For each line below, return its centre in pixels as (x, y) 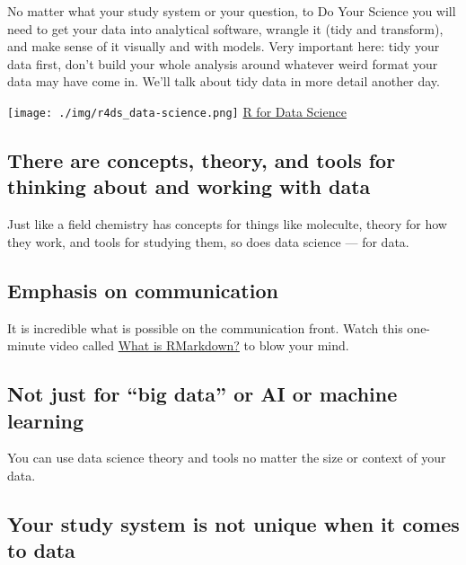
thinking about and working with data (189, 186)
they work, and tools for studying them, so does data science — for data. (208, 241)
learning (46, 420)
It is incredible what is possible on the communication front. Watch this (205, 327)
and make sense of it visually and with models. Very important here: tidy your (224, 46)
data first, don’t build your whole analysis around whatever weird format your (223, 63)
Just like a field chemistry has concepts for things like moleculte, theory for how (227, 224)
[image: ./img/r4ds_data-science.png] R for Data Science (177, 111)
